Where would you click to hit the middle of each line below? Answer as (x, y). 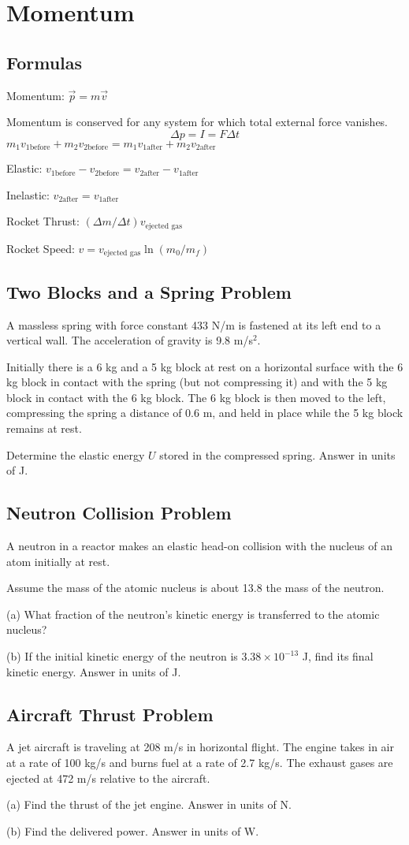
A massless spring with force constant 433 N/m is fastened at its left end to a (194, 324)
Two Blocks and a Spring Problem (149, 291)
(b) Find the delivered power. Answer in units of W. (133, 830)
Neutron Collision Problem (119, 513)
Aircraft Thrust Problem (110, 714)
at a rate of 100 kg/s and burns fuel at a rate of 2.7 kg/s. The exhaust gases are (200, 763)
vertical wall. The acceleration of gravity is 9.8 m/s (130, 340)
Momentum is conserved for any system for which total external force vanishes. (197, 122)
